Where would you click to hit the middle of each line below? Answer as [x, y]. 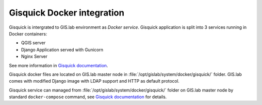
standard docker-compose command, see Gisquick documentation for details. [88, 97]
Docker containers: [28, 34]
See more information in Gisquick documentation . [58, 65]
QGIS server [33, 43]
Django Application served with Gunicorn [62, 50]
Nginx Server [34, 56]
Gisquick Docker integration [67, 13]
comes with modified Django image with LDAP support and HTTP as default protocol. [94, 81]
